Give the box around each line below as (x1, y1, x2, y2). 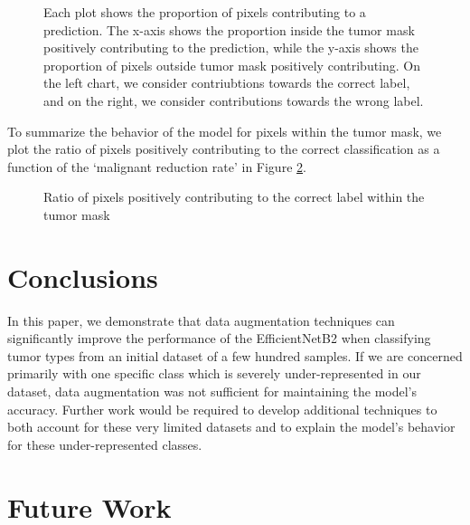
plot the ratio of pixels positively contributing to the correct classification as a (7, 139, 440, 158)
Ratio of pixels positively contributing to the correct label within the (43, 187, 425, 206)
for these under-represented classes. (7, 434, 202, 453)
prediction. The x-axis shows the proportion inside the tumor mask (43, 20, 415, 39)
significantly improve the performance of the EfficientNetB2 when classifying (7, 329, 431, 348)
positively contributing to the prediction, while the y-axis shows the (43, 38, 418, 57)
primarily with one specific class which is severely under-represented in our (7, 364, 421, 383)
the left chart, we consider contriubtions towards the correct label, (43, 73, 410, 92)
